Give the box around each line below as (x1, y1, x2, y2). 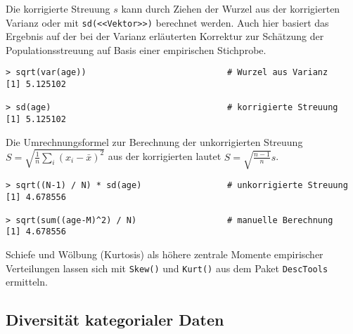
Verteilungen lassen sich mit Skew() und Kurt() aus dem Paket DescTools (6, 260, 328, 275)
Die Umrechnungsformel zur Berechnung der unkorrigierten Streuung (6, 134, 303, 149)
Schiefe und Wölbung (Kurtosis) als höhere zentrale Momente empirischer (6, 247, 323, 262)
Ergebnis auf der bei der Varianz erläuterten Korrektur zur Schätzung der (6, 29, 324, 44)
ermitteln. (6, 274, 48, 289)
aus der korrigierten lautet (108, 149, 222, 163)
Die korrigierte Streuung (6, 1, 110, 15)
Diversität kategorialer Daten (6, 309, 224, 330)
